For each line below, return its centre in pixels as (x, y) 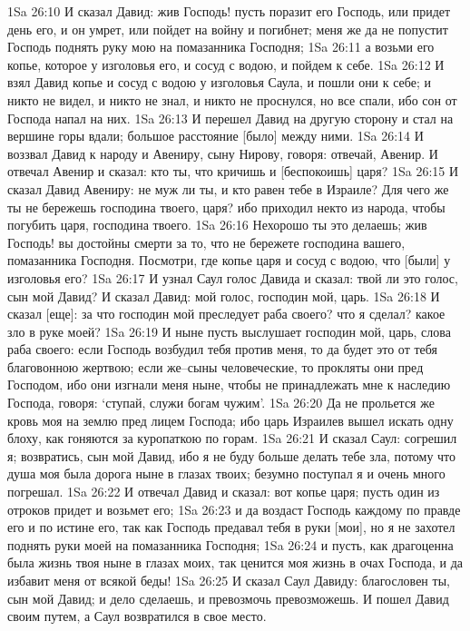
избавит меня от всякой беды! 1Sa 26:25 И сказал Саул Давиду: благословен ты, (229, 580)
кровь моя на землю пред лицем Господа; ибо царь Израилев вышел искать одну (230, 420)
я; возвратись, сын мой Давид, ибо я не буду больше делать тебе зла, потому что (232, 455)
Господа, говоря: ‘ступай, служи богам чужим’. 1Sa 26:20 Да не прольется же (221, 403)
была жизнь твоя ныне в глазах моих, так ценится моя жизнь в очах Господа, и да (235, 562)
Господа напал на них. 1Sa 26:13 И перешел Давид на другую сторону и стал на (230, 118)
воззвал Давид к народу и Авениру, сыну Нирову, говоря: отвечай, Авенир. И (223, 153)
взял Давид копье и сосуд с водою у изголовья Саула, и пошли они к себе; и (220, 82)
